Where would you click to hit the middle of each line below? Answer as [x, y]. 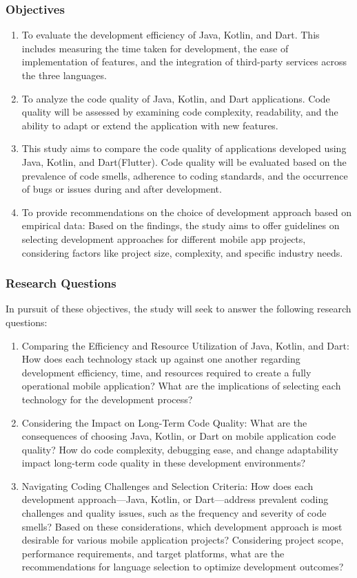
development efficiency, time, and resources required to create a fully [166, 372]
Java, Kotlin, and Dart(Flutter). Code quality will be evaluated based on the [184, 161]
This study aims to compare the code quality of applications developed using [184, 148]
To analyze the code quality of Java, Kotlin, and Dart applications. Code [176, 98]
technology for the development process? [107, 399]
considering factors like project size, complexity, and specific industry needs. [182, 252]
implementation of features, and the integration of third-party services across [184, 62]
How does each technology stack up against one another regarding [161, 359]
